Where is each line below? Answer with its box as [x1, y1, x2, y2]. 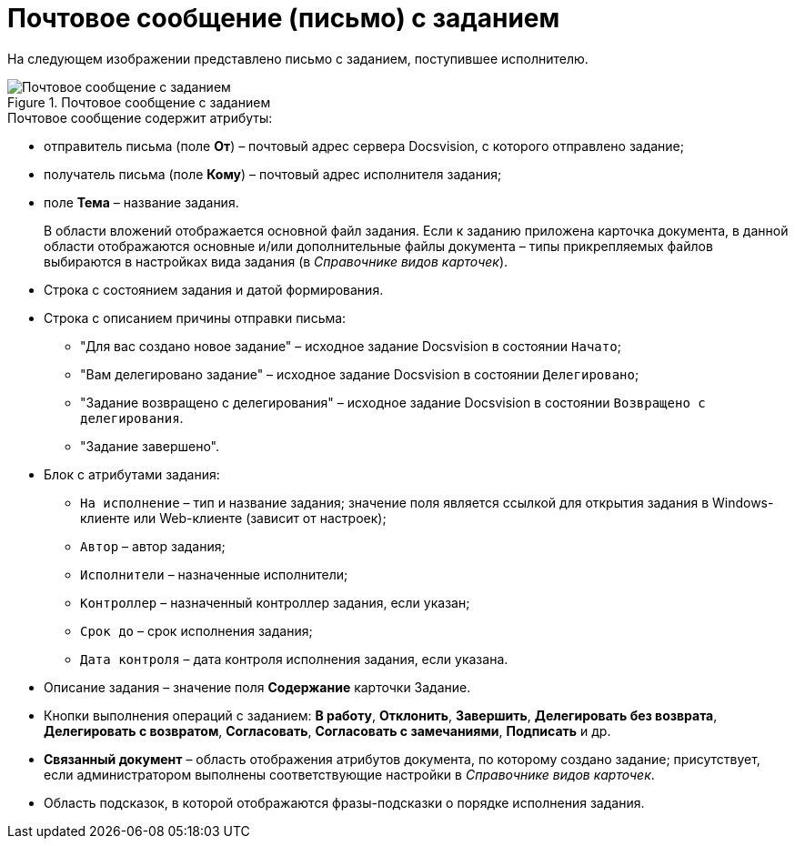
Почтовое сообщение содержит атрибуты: [7, 109, 273, 126]
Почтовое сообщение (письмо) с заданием [7, 3, 560, 34]
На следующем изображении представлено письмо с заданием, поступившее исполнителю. [7, 50, 589, 66]
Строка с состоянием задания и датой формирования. [44, 281, 384, 297]
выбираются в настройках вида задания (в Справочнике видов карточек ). [44, 253, 508, 269]
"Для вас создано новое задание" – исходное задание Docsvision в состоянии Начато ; [80, 337, 621, 354]
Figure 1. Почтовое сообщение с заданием [7, 94, 271, 110]
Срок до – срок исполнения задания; [80, 622, 313, 639]
